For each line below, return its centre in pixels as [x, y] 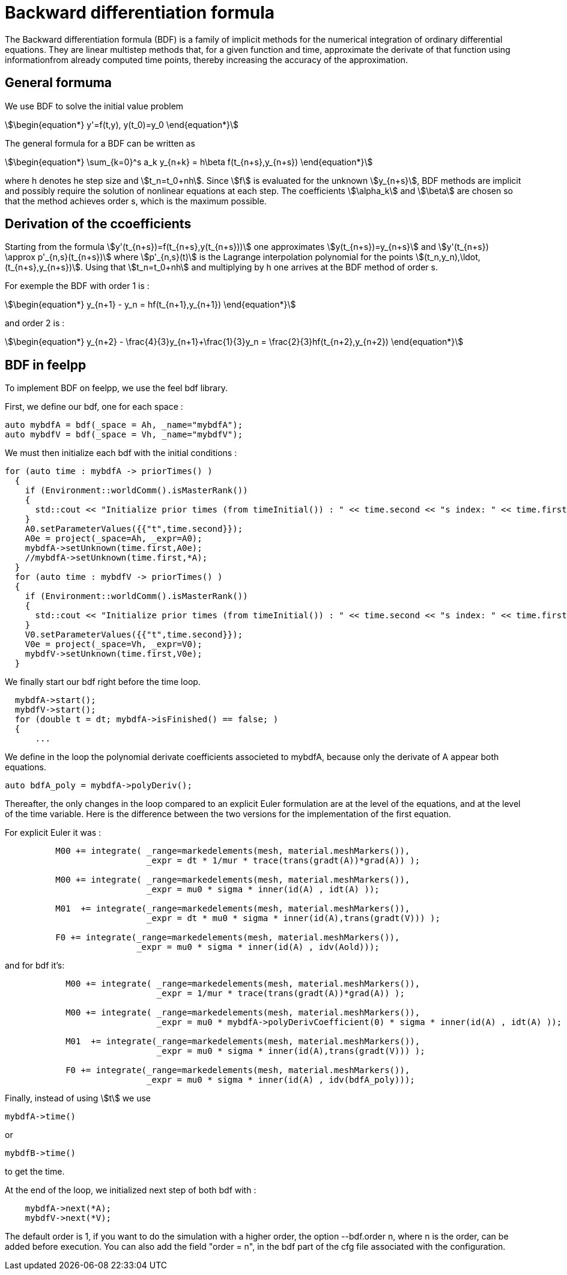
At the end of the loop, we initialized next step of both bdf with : [131, 1190]
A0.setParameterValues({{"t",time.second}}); [134, 529]
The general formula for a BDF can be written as [100, 143]
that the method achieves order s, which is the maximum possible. [136, 201]
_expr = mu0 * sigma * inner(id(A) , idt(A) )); [263, 890]
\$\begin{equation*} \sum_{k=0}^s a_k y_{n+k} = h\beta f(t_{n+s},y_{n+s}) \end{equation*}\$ [189, 162]
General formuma [59, 83]
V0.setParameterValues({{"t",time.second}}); [134, 635]
